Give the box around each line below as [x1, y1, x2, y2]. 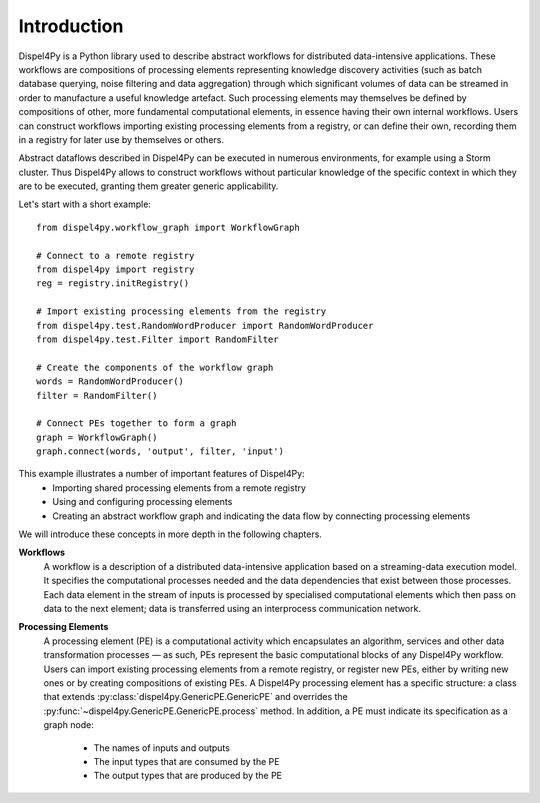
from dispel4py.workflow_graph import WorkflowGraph [36, 221, 300, 233]
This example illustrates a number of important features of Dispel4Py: [18, 468, 305, 480]
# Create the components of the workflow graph [36, 361, 274, 373]
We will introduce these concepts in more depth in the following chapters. [18, 528, 322, 540]
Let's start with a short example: [18, 198, 152, 210]
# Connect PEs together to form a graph [36, 418, 237, 429]
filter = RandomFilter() [36, 390, 158, 401]
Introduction [18, 15, 124, 37]
